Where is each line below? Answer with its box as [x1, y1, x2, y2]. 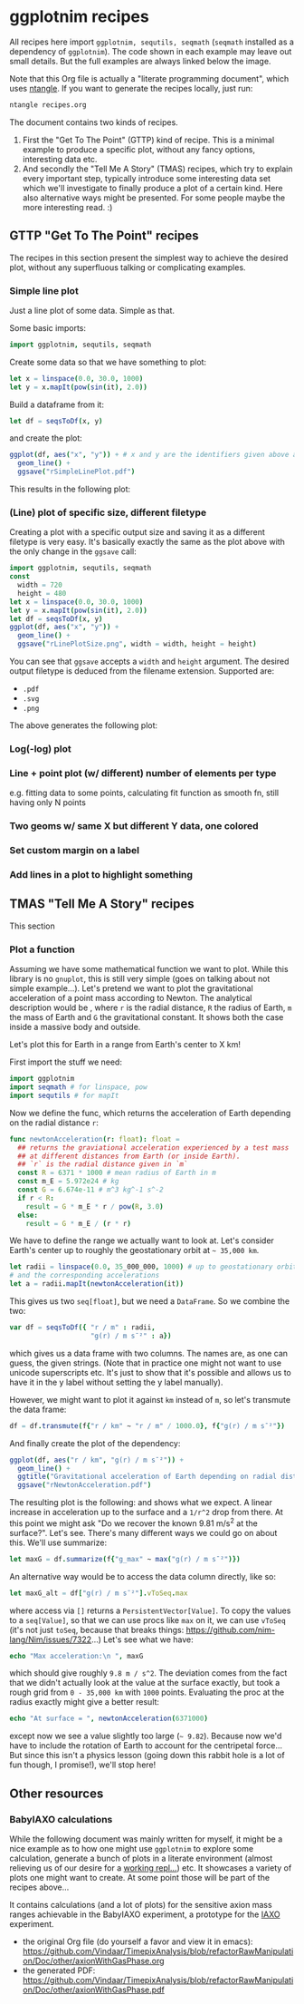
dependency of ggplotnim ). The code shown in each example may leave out [9, 45, 292, 56]
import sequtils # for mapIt [9, 1091, 119, 1100]
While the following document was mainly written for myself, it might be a [9, 1834, 283, 1844]
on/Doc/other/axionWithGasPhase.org [22, 1956, 165, 1967]
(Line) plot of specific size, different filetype [9, 506, 207, 519]
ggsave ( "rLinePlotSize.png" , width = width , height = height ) [17, 639, 257, 649]
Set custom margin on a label [9, 844, 140, 857]
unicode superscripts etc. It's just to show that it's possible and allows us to [9, 1367, 291, 1377]
